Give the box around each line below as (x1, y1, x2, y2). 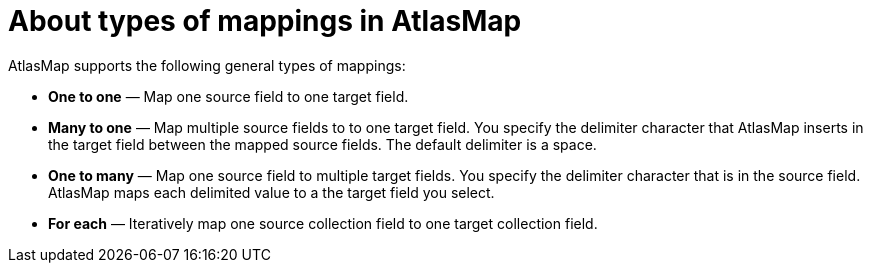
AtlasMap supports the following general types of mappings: (8, 56, 406, 74)
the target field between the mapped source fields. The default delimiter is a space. (48, 135, 597, 153)
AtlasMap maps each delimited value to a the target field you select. (48, 183, 495, 201)
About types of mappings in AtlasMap (8, 4, 522, 38)
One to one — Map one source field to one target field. (48, 87, 409, 105)
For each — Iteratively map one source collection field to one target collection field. (48, 214, 598, 232)
